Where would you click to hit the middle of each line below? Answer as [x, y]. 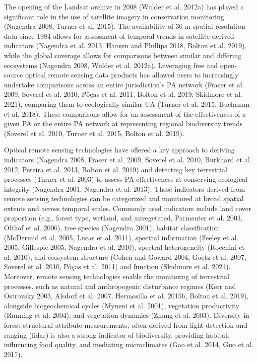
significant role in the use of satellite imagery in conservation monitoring [114, 16]
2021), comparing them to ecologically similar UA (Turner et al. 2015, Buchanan [127, 104]
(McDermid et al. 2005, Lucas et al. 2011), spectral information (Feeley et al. [121, 237]
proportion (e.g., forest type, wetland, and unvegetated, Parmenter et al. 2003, [123, 218]
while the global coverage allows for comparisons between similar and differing [123, 55]
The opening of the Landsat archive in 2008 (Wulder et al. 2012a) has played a [124, 6]
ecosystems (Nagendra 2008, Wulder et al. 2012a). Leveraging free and [111, 65]
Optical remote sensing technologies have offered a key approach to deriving [119, 150]
